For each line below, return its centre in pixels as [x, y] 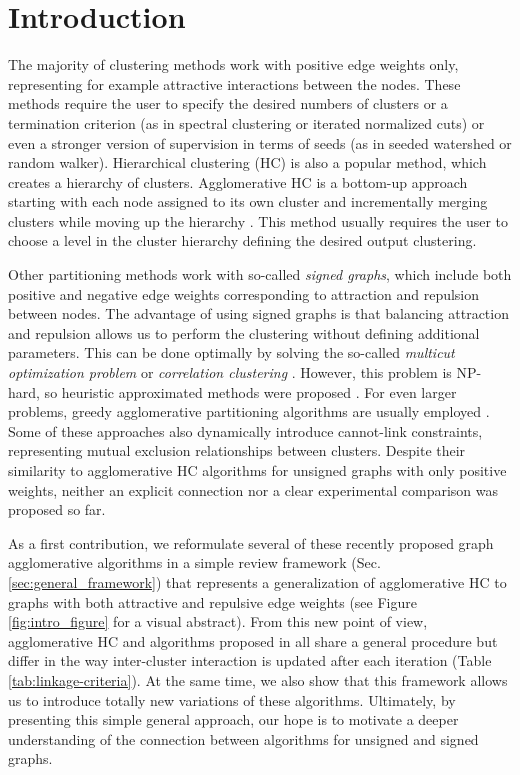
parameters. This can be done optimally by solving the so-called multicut [231, 352]
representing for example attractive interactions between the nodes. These [234, 83]
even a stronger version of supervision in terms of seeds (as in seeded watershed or [260, 142]
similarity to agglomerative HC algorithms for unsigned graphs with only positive [257, 470]
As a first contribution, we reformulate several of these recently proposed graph [251, 542]
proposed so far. [57, 509]
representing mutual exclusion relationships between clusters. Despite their [237, 450]
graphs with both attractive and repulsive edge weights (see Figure [212, 601]
